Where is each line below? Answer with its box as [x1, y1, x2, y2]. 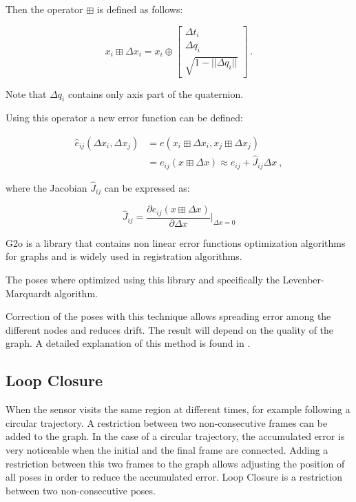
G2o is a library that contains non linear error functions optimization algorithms [6, 235, 346, 250]
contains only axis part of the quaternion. [67, 86, 244, 101]
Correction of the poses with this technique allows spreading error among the [6, 309, 331, 323]
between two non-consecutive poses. [6, 483, 156, 497]
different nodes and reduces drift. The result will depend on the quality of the [6, 322, 334, 337]
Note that [6, 86, 47, 101]
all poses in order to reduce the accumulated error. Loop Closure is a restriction [6, 470, 342, 484]
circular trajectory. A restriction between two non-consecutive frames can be [6, 415, 328, 430]
